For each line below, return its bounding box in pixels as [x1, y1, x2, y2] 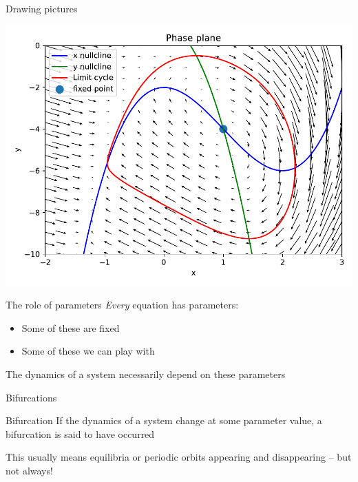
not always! [6, 463, 53, 477]
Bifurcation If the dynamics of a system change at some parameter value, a [6, 413, 322, 428]
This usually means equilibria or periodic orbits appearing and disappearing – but [6, 450, 352, 464]
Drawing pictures [6, 1, 78, 15]
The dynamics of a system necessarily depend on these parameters [6, 366, 286, 381]
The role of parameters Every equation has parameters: [6, 297, 239, 312]
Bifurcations [6, 390, 57, 404]
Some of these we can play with [21, 344, 155, 358]
